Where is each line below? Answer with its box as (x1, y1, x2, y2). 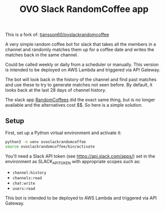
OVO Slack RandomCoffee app (19, 3, 149, 15)
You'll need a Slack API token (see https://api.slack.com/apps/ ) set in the (5, 153, 155, 159)
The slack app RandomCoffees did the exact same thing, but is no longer (5, 97, 155, 103)
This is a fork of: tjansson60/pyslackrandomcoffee (5, 31, 109, 38)
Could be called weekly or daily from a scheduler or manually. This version (5, 61, 159, 68)
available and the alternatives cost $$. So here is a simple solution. (5, 102, 143, 108)
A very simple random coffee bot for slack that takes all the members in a (5, 41, 156, 47)
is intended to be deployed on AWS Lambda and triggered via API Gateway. (5, 67, 160, 73)
